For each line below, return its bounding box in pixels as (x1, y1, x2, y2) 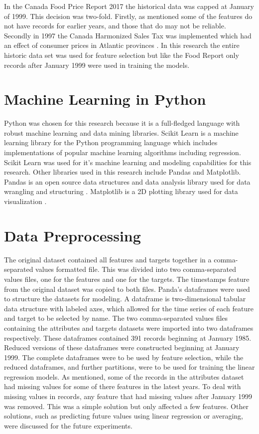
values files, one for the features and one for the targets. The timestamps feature (4, 273, 250, 284)
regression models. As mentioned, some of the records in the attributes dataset (4, 371, 244, 382)
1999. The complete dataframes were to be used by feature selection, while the (4, 352, 244, 362)
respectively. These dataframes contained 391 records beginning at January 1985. (4, 332, 252, 343)
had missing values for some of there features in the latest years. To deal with (4, 381, 241, 392)
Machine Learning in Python (4, 89, 206, 109)
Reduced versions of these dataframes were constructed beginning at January (4, 342, 240, 353)
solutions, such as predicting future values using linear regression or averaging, (4, 411, 244, 421)
